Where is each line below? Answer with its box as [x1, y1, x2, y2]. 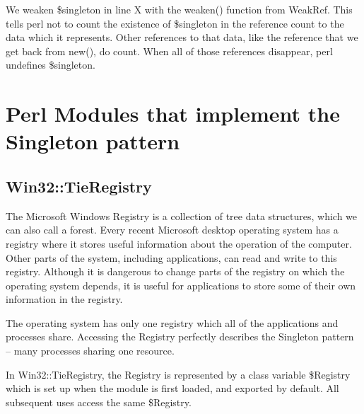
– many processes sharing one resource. [6, 343, 175, 358]
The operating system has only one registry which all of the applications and [6, 315, 339, 330]
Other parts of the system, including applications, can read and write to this [6, 250, 337, 265]
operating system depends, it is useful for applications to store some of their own [6, 277, 356, 292]
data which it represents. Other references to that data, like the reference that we [6, 30, 358, 45]
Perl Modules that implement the [6, 99, 340, 128]
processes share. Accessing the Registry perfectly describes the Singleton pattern [6, 329, 354, 344]
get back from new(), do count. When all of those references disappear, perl [6, 43, 333, 58]
